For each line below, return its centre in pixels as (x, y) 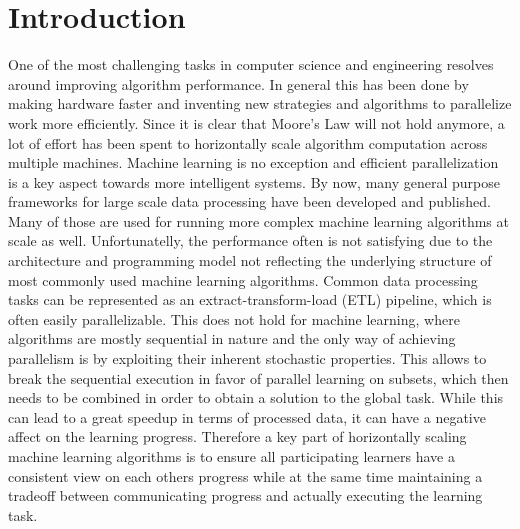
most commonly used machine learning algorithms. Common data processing (243, 279)
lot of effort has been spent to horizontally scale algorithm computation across (248, 142)
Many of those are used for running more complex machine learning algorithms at (258, 220)
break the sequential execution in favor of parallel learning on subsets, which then (258, 377)
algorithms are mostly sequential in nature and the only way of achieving (232, 338)
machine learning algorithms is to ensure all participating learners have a (231, 456)
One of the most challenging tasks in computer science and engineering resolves (251, 64)
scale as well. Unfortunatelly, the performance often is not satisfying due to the (250, 240)
